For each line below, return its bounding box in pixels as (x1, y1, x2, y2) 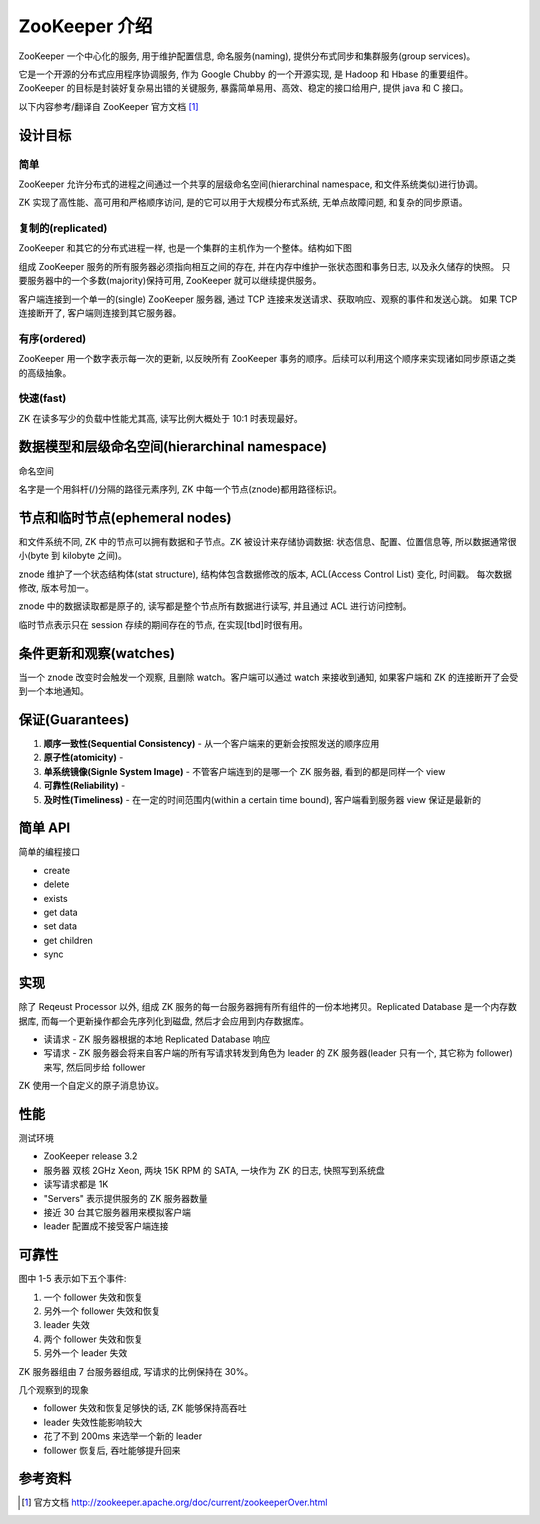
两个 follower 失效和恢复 (43, 1333, 144, 1345)
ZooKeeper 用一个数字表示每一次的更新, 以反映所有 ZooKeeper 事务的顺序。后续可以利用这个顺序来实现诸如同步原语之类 (18, 353, 517, 365)
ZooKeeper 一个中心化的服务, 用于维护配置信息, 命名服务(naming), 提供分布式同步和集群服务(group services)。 (18, 50, 476, 62)
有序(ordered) (18, 331, 87, 345)
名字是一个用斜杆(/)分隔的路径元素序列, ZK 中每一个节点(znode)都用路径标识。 (18, 483, 342, 495)
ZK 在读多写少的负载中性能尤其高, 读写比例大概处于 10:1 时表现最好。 (18, 412, 304, 424)
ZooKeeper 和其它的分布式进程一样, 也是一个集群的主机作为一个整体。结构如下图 (18, 242, 352, 254)
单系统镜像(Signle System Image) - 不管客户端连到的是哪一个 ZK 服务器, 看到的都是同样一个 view (43, 765, 446, 777)
